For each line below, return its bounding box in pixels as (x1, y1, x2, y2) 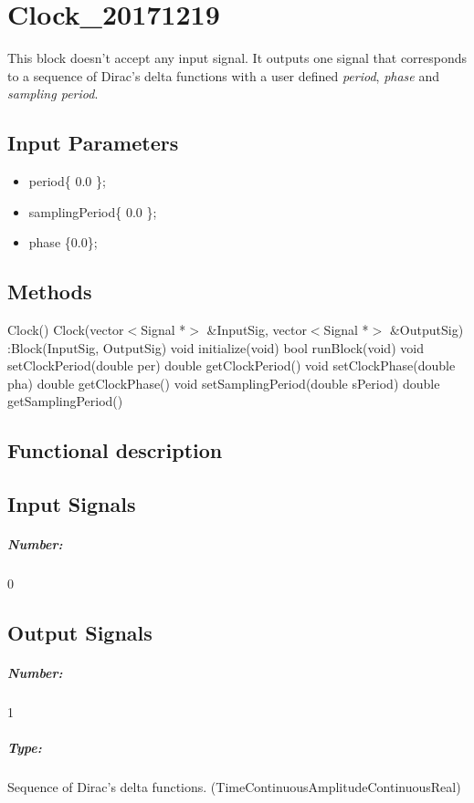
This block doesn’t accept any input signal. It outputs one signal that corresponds (7, 48, 468, 68)
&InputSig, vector (206, 320, 307, 339)
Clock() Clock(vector (7, 320, 124, 339)
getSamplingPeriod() (7, 391, 123, 411)
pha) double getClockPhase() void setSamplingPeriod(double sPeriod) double (7, 373, 440, 392)
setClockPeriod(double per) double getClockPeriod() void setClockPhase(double (7, 356, 456, 375)
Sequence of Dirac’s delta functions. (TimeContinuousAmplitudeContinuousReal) (7, 777, 461, 797)
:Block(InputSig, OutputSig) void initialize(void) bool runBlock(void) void (7, 338, 424, 357)
